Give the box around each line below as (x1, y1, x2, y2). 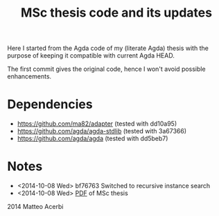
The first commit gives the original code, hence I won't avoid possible (7, 65, 206, 74)
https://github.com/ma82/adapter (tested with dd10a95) (17, 119, 177, 128)
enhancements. (7, 72, 52, 81)
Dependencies (7, 97, 93, 113)
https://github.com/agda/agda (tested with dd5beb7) (17, 134, 168, 143)
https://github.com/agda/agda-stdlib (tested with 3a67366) (17, 127, 187, 135)
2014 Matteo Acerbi (7, 203, 64, 211)
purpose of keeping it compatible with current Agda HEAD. (7, 51, 175, 60)
